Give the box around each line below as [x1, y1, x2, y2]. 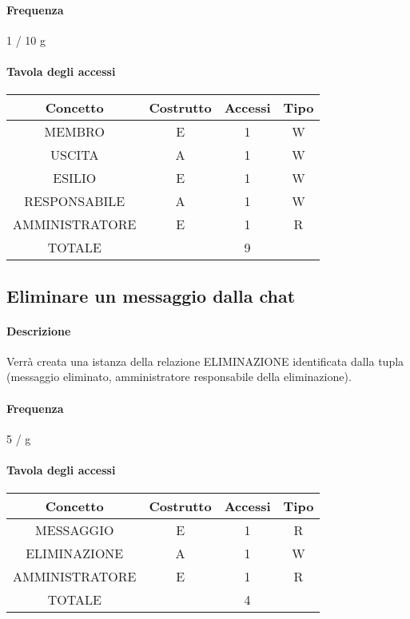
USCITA [50, 145, 99, 165]
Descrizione [6, 322, 71, 339]
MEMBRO [44, 122, 105, 141]
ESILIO [53, 169, 97, 188]
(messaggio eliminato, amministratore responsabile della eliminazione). [6, 368, 352, 385]
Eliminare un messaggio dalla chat [6, 283, 296, 308]
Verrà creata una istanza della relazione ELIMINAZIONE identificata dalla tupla [6, 352, 404, 369]
